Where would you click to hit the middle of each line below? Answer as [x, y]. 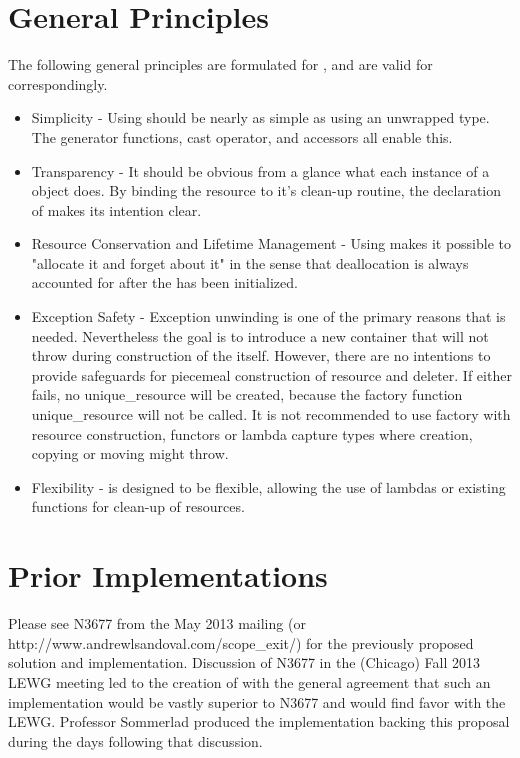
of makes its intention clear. [116, 209]
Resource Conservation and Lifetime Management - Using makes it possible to [271, 243]
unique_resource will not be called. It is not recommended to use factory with [271, 414]
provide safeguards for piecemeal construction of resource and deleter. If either [271, 374]
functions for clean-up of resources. [138, 506]
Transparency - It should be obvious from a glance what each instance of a [260, 170]
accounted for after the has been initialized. [164, 282]
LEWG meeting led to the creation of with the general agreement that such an [249, 681]
